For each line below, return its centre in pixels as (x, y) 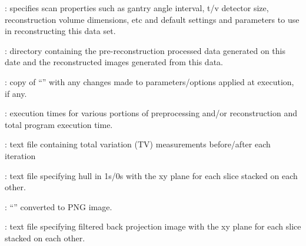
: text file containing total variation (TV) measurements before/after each (138, 144)
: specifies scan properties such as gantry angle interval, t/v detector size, (137, 8)
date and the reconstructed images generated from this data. (114, 62)
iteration (20, 155)
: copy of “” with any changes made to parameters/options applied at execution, (149, 81)
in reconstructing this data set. (60, 31)
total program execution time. (59, 124)
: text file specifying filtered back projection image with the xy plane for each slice (153, 226)
